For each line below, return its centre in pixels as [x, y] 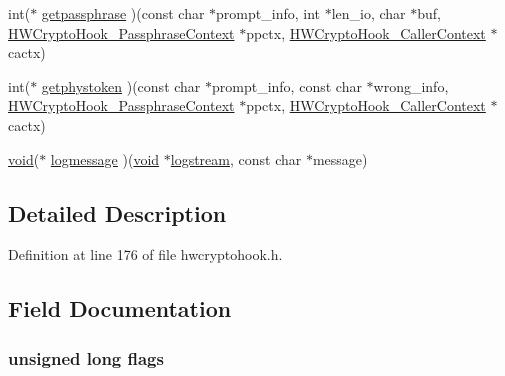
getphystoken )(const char [121, 85]
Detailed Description [117, 212]
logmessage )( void [105, 158]
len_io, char [368, 13]
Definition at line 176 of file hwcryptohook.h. [145, 254]
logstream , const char [236, 158]
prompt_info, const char [287, 85]
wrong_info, [411, 85]
